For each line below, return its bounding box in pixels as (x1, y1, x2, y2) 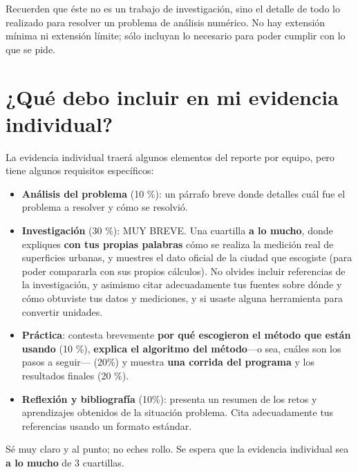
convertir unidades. (21, 304, 103, 319)
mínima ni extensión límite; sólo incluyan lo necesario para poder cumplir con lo (6, 28, 346, 43)
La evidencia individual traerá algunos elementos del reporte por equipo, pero (6, 149, 335, 164)
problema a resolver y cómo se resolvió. (21, 200, 188, 214)
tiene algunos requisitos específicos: (6, 163, 154, 178)
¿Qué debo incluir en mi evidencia (6, 82, 339, 111)
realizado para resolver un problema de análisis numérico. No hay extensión (6, 15, 326, 29)
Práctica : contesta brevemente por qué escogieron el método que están (21, 328, 351, 342)
